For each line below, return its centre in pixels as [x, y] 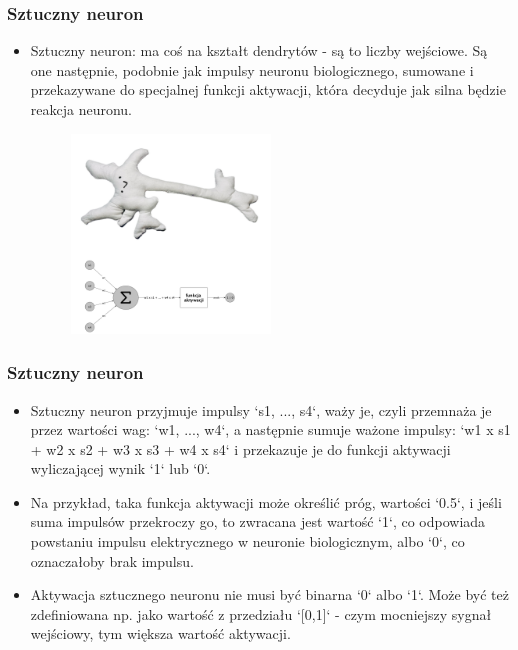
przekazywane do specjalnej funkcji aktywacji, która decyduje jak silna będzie [268, 89]
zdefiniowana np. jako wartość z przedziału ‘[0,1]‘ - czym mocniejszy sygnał [261, 613]
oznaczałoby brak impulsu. [112, 560]
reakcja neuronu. [81, 109]
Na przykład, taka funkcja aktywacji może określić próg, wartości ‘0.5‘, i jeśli [266, 501]
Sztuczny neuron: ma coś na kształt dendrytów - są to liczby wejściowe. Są [259, 50]
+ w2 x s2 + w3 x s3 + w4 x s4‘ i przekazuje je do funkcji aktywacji [240, 448]
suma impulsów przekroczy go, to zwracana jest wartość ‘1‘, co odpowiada [258, 521]
